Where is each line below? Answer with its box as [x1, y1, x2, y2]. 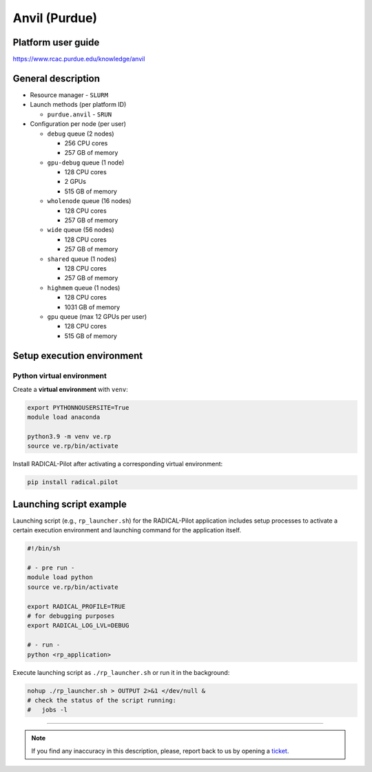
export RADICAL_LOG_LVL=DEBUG [27, 622, 130, 629]
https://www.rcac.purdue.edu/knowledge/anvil [12, 55, 145, 63]
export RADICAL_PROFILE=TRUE [27, 603, 126, 610]
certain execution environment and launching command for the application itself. [12, 526, 241, 534]
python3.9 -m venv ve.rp [27, 432, 112, 441]
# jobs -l [27, 706, 68, 714]
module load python [27, 574, 93, 581]
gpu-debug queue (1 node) [47, 158, 125, 167]
